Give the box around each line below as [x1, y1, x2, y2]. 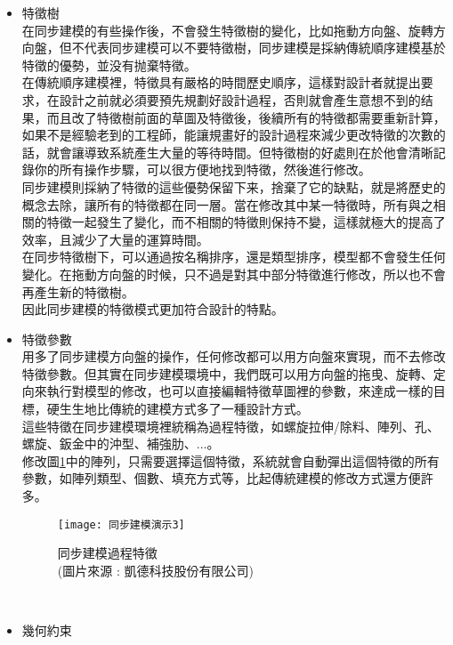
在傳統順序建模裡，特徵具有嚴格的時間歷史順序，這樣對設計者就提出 [21, 73, 421, 92]
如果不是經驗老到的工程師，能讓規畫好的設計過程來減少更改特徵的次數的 [21, 125, 446, 144]
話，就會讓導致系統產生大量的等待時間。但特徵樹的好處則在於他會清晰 [21, 142, 433, 161]
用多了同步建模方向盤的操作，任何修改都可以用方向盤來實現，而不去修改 [21, 347, 446, 366]
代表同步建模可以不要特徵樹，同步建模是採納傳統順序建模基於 [84, 38, 446, 57]
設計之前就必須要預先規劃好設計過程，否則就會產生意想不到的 [59, 90, 421, 109]
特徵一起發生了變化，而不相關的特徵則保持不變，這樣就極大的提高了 [46, 213, 446, 231]
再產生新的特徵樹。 [21, 282, 134, 301]
